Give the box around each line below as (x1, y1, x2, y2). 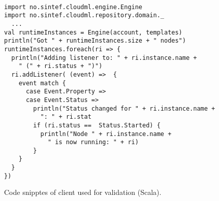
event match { (18, 79, 66, 87)
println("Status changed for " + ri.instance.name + (33, 105, 215, 112)
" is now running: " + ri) (47, 139, 139, 146)
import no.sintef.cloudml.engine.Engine (4, 3, 143, 11)
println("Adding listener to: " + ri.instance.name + (11, 54, 197, 61)
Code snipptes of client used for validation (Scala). (4, 187, 162, 197)
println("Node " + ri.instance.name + (40, 130, 172, 138)
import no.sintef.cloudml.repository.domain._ (4, 12, 164, 19)
